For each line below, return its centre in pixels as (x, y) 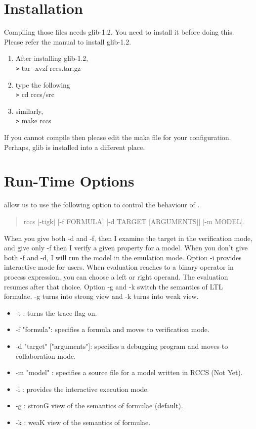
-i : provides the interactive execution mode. (82, 389)
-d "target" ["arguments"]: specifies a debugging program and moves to (122, 346)
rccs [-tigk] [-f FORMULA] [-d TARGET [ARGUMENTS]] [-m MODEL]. (134, 221)
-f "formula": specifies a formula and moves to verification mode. (112, 329)
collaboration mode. (46, 356)
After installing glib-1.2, (52, 58)
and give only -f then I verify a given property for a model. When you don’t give (126, 248)
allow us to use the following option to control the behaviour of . (102, 205)
